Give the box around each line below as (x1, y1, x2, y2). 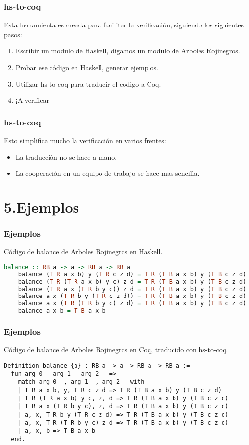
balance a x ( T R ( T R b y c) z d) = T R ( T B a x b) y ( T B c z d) (18, 300, 247, 307)
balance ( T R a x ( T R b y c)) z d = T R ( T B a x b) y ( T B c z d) (18, 285, 247, 293)
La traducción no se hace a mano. (15, 151, 117, 162)
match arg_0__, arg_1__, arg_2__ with (18, 378, 145, 386)
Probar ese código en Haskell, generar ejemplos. (15, 62, 158, 72)
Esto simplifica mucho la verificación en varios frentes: (4, 135, 166, 145)
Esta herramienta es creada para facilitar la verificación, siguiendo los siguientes (4, 20, 244, 30)
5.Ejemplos (4, 197, 79, 217)
